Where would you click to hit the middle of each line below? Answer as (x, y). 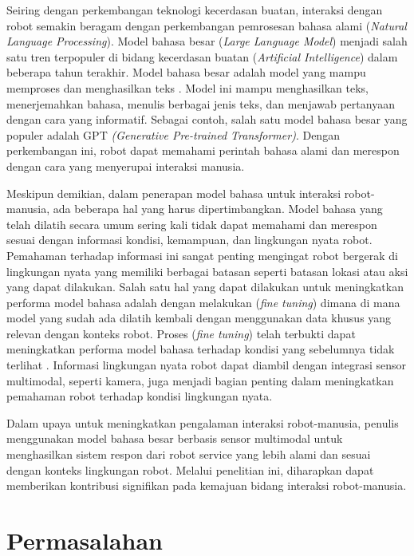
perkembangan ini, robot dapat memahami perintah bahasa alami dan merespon (203, 150)
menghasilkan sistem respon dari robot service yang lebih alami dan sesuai (189, 454)
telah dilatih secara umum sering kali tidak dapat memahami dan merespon (192, 224)
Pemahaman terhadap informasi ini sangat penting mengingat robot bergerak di (202, 255)
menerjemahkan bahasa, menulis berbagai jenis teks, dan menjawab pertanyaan (201, 103)
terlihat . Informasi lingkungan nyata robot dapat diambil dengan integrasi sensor (207, 365)
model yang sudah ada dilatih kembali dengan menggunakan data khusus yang (199, 318)
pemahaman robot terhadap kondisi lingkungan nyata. (140, 396)
